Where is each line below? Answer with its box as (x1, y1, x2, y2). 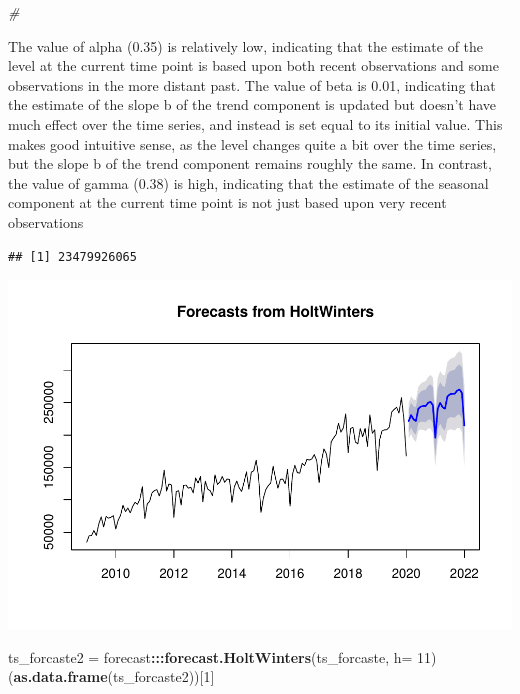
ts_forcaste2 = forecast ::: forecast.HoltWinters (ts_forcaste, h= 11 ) (8, 646, 437, 667)
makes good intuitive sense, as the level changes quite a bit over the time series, (8, 133, 497, 154)
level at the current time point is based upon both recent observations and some (8, 55, 499, 76)
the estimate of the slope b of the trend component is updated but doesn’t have (8, 94, 497, 115)
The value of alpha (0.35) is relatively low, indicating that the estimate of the (8, 35, 484, 56)
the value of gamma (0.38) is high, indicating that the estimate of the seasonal (8, 172, 489, 193)
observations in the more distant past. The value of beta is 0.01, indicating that (8, 74, 496, 95)
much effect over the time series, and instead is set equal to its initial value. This (8, 113, 503, 134)
